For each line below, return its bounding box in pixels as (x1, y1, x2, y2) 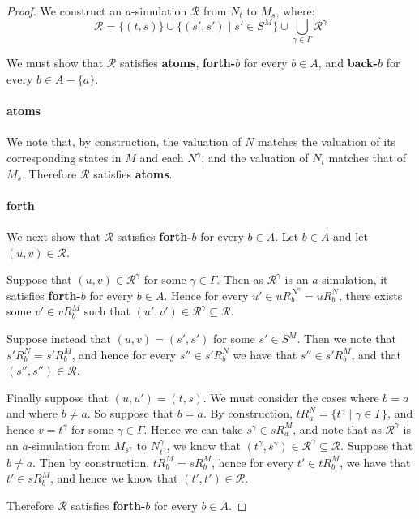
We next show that (6, 227, 100, 244)
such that (83, 302, 130, 320)
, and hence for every (71, 345, 177, 362)
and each (139, 149, 184, 165)
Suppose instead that (6, 330, 111, 347)
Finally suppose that (6, 388, 109, 405)
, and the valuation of (201, 149, 309, 165)
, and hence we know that (50, 470, 178, 487)
